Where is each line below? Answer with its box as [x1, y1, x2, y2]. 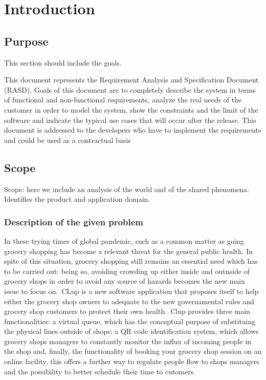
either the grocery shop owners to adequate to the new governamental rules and [4, 295, 254, 306]
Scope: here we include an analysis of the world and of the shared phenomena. [4, 183, 249, 194]
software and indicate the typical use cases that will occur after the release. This [4, 114, 256, 125]
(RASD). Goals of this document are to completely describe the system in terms [4, 84, 256, 95]
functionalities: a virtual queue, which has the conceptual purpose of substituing [4, 315, 256, 326]
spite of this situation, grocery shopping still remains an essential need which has [4, 256, 258, 266]
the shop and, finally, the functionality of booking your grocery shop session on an [4, 346, 262, 356]
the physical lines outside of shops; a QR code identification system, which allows [4, 326, 259, 336]
